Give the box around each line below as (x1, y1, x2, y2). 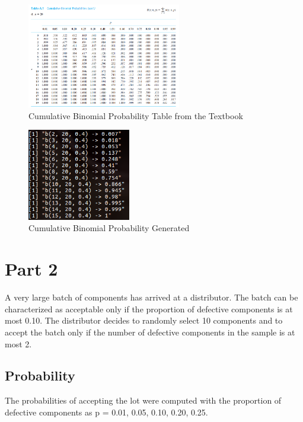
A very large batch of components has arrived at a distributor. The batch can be (5, 291, 298, 303)
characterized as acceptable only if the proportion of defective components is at (5, 302, 293, 315)
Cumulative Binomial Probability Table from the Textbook (28, 109, 243, 122)
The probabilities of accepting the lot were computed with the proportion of (5, 394, 282, 407)
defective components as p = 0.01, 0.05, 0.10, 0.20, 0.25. (5, 405, 208, 418)
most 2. (5, 337, 32, 350)
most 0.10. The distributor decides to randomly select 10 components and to (5, 314, 283, 327)
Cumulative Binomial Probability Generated (28, 222, 190, 234)
